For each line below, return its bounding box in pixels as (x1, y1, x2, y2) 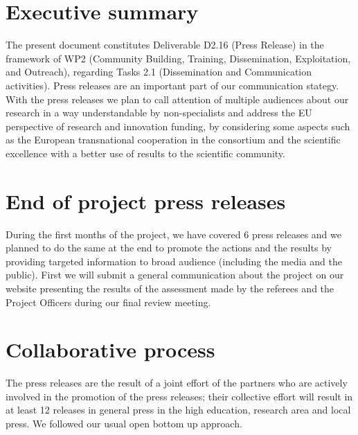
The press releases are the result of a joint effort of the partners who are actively (6, 375, 348, 390)
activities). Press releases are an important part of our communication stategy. (6, 78, 339, 92)
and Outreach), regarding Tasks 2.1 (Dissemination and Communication (6, 64, 312, 79)
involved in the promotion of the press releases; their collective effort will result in (6, 389, 353, 403)
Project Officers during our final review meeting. (6, 294, 211, 309)
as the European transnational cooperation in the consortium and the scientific (6, 132, 341, 147)
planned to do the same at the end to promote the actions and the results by (6, 240, 332, 255)
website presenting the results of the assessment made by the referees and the (6, 281, 334, 295)
